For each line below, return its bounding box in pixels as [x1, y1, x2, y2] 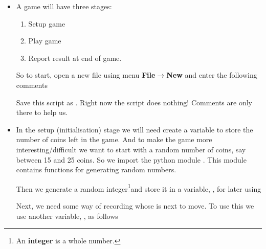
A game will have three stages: [16, 1, 112, 11]
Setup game [28, 18, 65, 29]
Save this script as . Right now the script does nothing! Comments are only [16, 97, 252, 107]
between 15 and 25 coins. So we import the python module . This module [16, 154, 247, 165]
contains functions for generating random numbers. [16, 164, 176, 175]
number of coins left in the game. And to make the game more [16, 134, 212, 145]
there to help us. [16, 107, 68, 118]
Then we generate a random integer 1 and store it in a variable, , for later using [16, 182, 261, 194]
